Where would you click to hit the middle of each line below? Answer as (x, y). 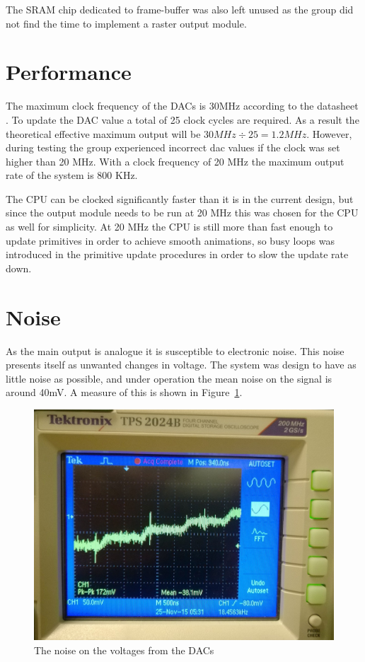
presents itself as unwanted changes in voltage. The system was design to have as (181, 365)
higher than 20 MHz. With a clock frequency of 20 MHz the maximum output (175, 161)
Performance (69, 72)
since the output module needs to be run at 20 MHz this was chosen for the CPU (182, 213)
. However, (329, 133)
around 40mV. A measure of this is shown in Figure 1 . (124, 392)
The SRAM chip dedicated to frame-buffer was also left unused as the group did (180, 9)
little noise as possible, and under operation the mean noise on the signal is (169, 378)
